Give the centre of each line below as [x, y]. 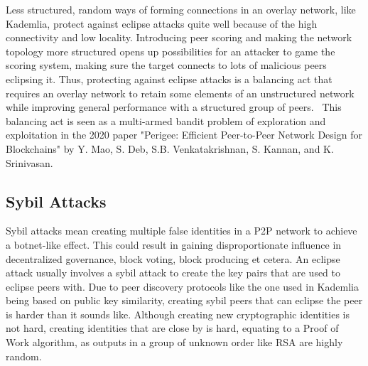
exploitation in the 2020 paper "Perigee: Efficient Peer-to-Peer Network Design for [184, 135]
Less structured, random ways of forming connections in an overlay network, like [181, 9]
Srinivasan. [29, 162]
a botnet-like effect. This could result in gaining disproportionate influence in [174, 244]
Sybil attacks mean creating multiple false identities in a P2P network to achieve [182, 231]
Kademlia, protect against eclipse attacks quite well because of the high [162, 23]
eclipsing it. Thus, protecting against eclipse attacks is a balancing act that [169, 79]
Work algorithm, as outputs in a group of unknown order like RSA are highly [174, 342]
